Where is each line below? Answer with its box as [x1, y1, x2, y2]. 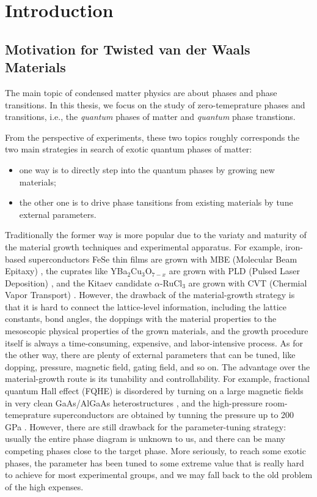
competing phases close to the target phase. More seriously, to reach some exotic [5, 444, 306, 457]
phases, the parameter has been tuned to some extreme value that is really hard [5, 456, 304, 469]
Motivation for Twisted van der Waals [5, 39, 250, 58]
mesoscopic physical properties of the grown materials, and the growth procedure [5, 324, 308, 337]
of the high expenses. [5, 480, 84, 493]
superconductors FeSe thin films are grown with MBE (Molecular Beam [28, 252, 297, 265]
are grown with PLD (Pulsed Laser [169, 264, 300, 277]
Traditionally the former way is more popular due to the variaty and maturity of [5, 228, 307, 241]
